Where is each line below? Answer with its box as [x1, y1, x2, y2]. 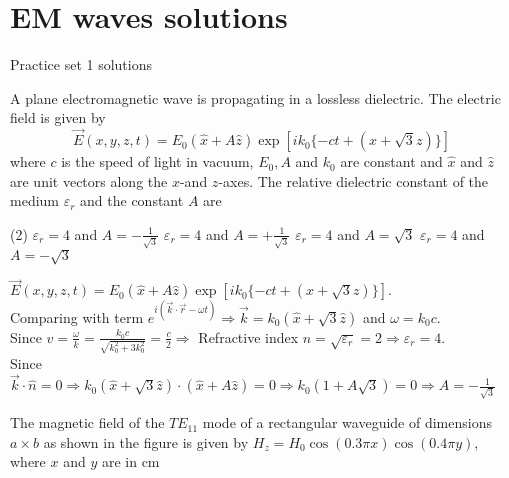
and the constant [80, 190, 184, 211]
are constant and [340, 151, 443, 172]
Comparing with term [10, 306, 144, 327]
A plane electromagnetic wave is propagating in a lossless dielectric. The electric [10, 87, 501, 108]
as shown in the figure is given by [43, 431, 249, 452]
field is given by [10, 107, 106, 128]
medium [10, 190, 59, 211]
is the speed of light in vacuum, [61, 151, 254, 172]
